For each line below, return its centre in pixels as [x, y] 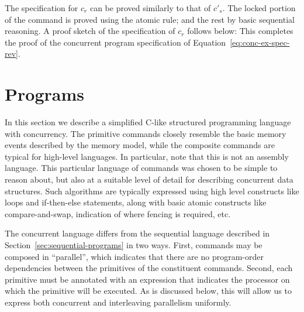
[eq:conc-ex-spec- [260, 42]
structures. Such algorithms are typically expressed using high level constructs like [152, 191]
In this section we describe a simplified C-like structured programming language [148, 122]
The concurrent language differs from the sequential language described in [137, 233]
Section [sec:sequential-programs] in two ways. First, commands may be [134, 245]
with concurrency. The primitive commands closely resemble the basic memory [146, 133]
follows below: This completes [240, 31]
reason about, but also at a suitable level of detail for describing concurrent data [149, 179]
